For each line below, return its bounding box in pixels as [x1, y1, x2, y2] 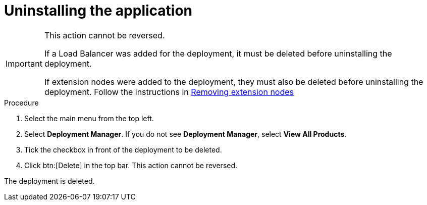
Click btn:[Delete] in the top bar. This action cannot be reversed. [24, 161, 238, 170]
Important [6, 58, 42, 69]
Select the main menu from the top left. [24, 114, 154, 123]
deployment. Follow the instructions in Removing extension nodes [44, 86, 294, 97]
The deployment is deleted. [4, 176, 95, 185]
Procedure [4, 98, 39, 107]
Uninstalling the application [4, 2, 193, 19]
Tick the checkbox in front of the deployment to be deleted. [24, 145, 222, 154]
